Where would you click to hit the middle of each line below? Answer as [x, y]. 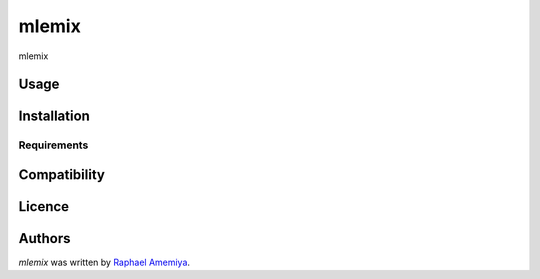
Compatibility [61, 174]
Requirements [53, 145]
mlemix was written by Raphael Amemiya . [104, 262]
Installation [54, 116]
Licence [44, 206]
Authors [44, 238]
